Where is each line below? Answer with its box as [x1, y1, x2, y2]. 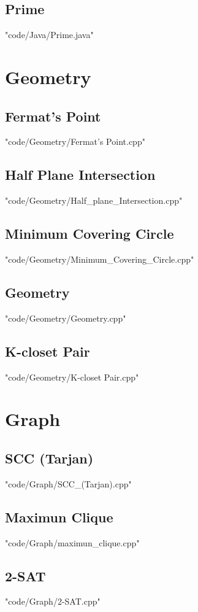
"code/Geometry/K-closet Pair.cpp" [5, 370, 139, 383]
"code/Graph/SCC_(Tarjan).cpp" [5, 477, 132, 490]
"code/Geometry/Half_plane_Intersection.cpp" [5, 194, 183, 207]
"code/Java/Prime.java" [5, 28, 94, 41]
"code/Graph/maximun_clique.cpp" [5, 536, 140, 549]
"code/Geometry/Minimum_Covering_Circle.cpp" [5, 252, 194, 265]
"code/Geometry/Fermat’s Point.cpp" [5, 135, 145, 148]
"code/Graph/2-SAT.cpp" [5, 595, 101, 608]
